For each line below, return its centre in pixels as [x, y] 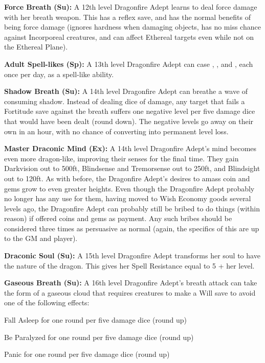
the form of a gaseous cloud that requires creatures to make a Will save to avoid [130, 292]
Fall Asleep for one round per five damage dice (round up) [96, 320]
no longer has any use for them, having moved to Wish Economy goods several [128, 198]
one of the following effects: [47, 302]
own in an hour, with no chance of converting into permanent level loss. [116, 131]
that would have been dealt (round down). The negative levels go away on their [129, 121]
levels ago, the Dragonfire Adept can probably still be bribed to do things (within [132, 208]
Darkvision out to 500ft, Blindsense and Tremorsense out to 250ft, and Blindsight [132, 168]
